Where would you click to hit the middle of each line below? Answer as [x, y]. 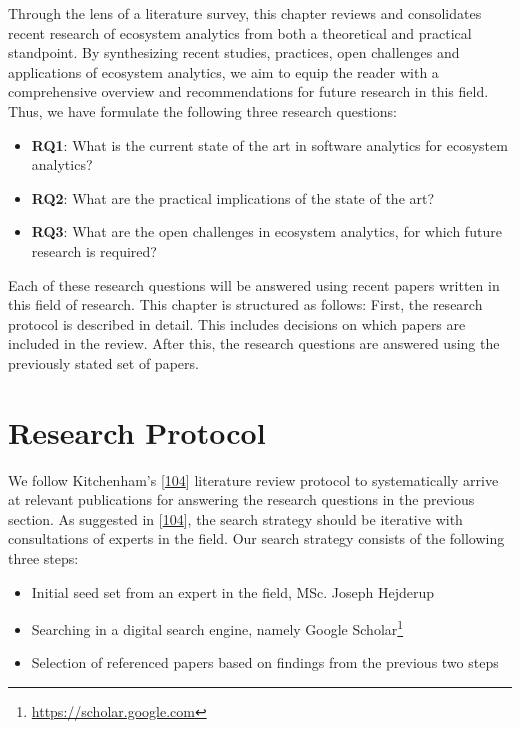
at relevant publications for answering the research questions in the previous [241, 499]
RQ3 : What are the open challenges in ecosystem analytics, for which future [266, 231]
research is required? [94, 250]
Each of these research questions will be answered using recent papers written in [254, 284]
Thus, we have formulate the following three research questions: [202, 110]
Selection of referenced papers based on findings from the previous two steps [265, 662]
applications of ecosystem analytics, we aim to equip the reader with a [223, 71]
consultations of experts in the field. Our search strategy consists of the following [256, 538]
